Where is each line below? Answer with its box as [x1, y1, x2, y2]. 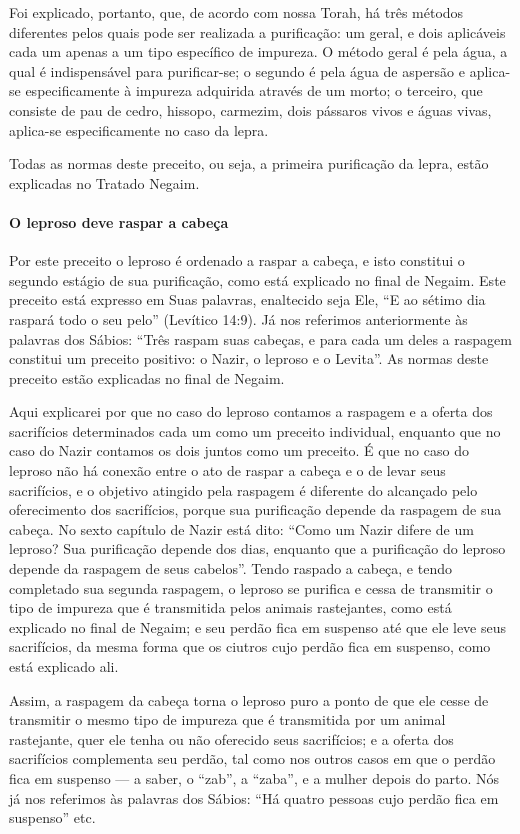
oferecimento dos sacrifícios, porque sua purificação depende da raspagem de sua [9, 499, 502, 520]
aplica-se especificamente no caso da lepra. [9, 119, 269, 140]
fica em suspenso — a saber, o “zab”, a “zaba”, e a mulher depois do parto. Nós [9, 767, 500, 788]
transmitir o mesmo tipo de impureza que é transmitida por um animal [9, 709, 446, 730]
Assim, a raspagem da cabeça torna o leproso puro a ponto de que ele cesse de [9, 689, 489, 710]
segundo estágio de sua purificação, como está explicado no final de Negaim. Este [9, 269, 506, 290]
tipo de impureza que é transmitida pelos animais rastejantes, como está [9, 597, 452, 618]
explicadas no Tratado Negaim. [9, 172, 200, 193]
